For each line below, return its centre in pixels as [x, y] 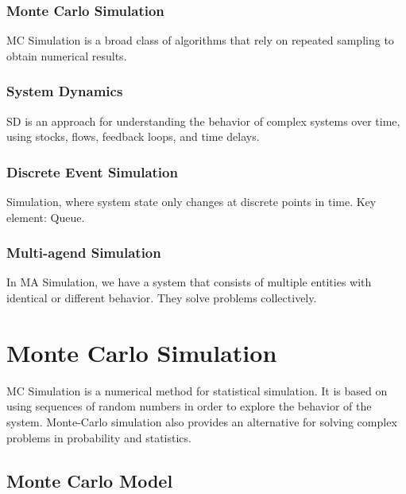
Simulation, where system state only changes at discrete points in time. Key [191, 202]
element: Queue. [46, 217]
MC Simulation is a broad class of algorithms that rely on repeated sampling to [200, 40]
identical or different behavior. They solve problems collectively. [162, 298]
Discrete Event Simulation [92, 171]
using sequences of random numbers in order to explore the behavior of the [189, 406]
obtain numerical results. [67, 55]
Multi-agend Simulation [84, 253]
